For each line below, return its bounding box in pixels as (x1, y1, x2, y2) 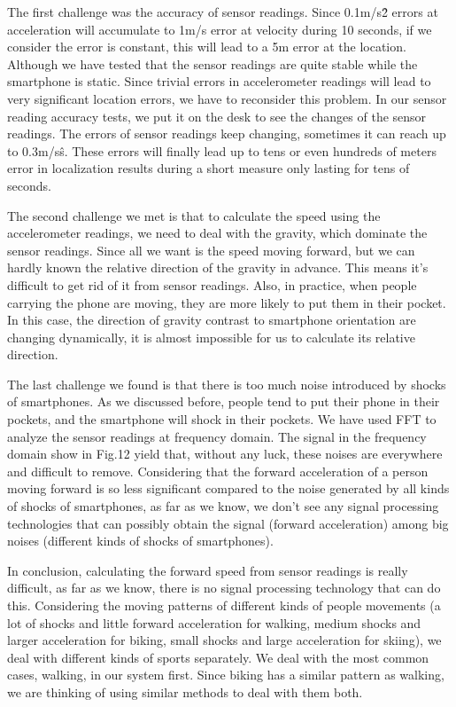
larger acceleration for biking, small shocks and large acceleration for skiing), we (7, 631, 442, 649)
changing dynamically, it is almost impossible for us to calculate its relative (7, 327, 415, 346)
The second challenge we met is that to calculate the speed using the (7, 206, 381, 224)
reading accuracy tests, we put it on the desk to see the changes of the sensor (7, 106, 427, 125)
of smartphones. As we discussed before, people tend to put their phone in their (7, 392, 440, 411)
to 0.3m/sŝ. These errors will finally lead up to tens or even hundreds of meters (7, 141, 437, 160)
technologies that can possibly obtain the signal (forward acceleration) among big (7, 514, 449, 532)
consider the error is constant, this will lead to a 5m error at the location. (7, 37, 406, 56)
